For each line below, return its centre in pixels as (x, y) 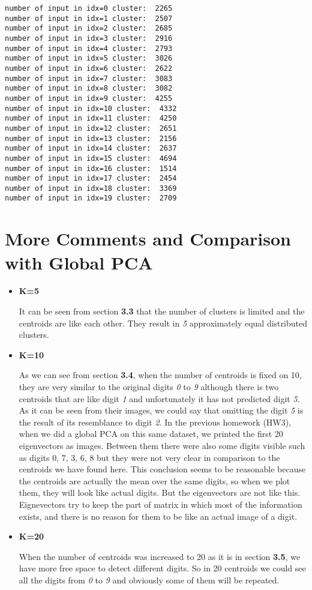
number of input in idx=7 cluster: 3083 (89, 78)
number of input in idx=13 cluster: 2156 (91, 138)
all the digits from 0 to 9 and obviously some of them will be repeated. (149, 579)
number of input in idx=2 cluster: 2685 (89, 29)
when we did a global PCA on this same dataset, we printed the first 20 (151, 434)
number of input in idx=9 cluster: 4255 (89, 98)
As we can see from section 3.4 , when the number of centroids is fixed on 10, (160, 375)
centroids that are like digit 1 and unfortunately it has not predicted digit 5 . (159, 398)
